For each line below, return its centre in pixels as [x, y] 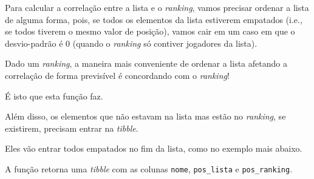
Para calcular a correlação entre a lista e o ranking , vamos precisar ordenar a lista [157, 7]
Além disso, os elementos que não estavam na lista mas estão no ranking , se [145, 116]
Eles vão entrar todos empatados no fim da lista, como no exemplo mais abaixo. [154, 148]
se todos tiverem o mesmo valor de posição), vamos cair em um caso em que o [150, 31]
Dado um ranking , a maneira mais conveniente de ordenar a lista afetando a [146, 63]
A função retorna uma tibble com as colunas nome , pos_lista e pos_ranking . [149, 168]
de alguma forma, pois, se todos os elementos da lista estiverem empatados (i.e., [154, 19]
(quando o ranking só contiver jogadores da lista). [165, 43]
